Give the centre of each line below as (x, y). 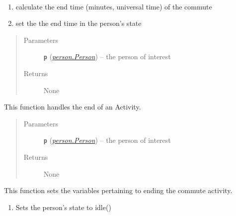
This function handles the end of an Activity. (73, 107)
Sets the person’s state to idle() (63, 207)
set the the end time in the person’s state (79, 23)
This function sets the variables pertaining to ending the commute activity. (118, 190)
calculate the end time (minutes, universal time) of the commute (114, 6)
